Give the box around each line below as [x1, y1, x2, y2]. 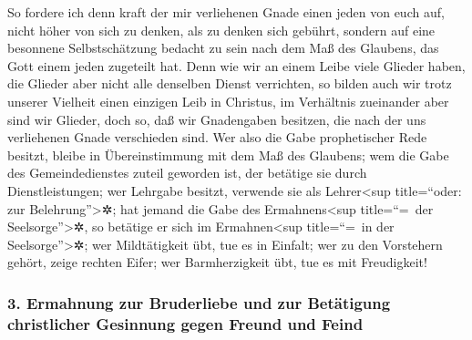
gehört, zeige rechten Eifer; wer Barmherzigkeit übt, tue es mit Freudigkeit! [7, 252, 427, 272]
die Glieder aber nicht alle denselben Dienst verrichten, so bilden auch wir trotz [7, 74, 452, 93]
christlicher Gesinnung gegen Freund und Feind [7, 312, 364, 335]
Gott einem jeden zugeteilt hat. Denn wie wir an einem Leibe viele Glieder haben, [7, 56, 466, 75]
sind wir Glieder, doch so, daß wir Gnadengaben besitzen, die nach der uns [7, 109, 426, 129]
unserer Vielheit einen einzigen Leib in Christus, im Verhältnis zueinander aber [7, 91, 449, 110]
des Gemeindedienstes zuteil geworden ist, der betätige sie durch [7, 163, 367, 182]
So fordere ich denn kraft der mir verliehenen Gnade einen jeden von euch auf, [7, 3, 445, 21]
